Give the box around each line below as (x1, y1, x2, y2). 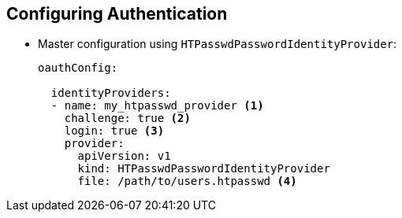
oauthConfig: (38, 61, 118, 75)
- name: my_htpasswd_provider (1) (50, 99, 264, 113)
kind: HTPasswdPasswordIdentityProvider (77, 162, 330, 176)
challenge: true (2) (64, 112, 191, 125)
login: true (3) (64, 124, 165, 138)
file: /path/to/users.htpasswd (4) (77, 175, 297, 188)
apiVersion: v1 (77, 150, 171, 163)
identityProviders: (50, 87, 171, 100)
